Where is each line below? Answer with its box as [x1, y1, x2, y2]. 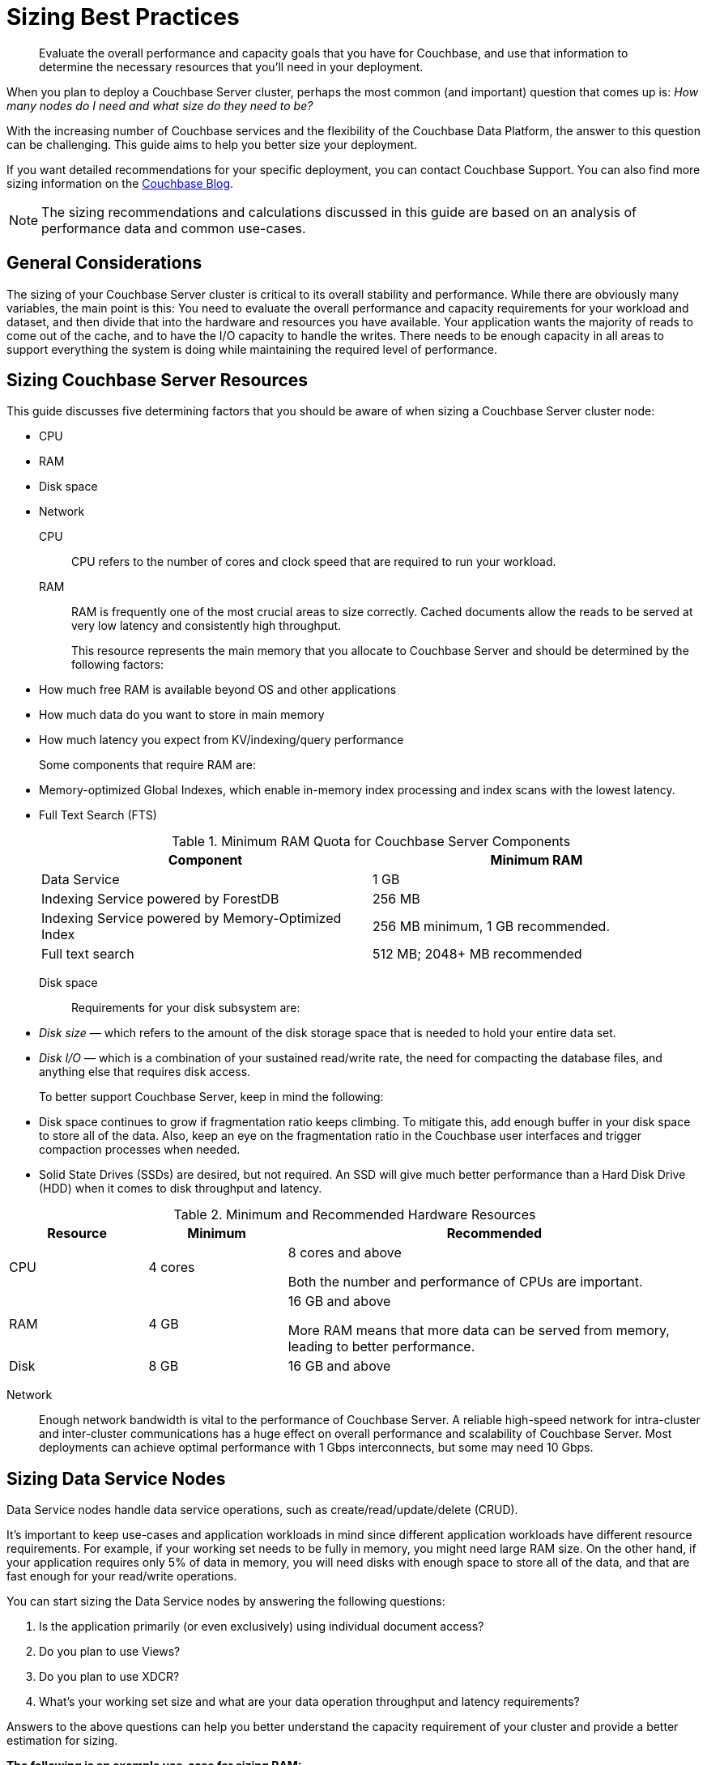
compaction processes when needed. [39, 1142, 241, 1157]
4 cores [148, 1259, 195, 1276]
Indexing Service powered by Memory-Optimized [41, 910, 342, 927]
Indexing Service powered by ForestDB [41, 891, 279, 908]
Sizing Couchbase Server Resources [6, 370, 309, 391]
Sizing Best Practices [6, 3, 240, 31]
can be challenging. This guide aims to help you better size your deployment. [6, 137, 418, 151]
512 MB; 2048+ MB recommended [373, 946, 582, 963]
